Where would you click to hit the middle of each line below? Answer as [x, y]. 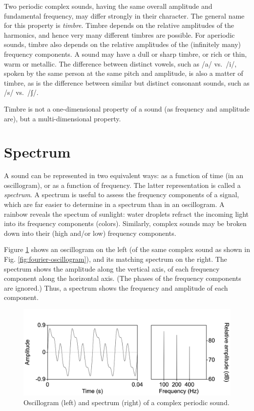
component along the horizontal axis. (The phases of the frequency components [123, 278]
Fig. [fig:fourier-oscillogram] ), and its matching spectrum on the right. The [116, 259]
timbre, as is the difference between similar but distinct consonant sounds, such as [127, 82]
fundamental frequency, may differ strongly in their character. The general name [124, 15]
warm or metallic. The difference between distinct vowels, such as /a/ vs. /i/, [120, 63]
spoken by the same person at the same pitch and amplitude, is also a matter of [124, 73]
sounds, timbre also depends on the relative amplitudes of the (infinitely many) [123, 44]
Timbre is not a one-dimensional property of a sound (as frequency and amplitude [127, 108]
